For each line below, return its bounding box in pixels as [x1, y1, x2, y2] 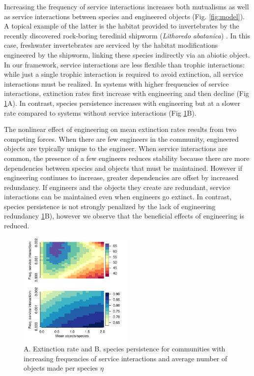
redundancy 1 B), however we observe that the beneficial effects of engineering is [4, 211, 244, 221]
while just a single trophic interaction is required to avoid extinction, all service [4, 69, 243, 79]
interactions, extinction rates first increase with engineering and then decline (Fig [4, 88, 249, 98]
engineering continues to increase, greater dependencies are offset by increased [4, 172, 239, 183]
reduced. [4, 220, 29, 231]
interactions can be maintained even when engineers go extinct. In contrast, [4, 191, 232, 202]
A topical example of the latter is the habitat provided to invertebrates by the [4, 21, 239, 31]
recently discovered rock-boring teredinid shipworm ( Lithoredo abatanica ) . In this [4, 30, 250, 40]
